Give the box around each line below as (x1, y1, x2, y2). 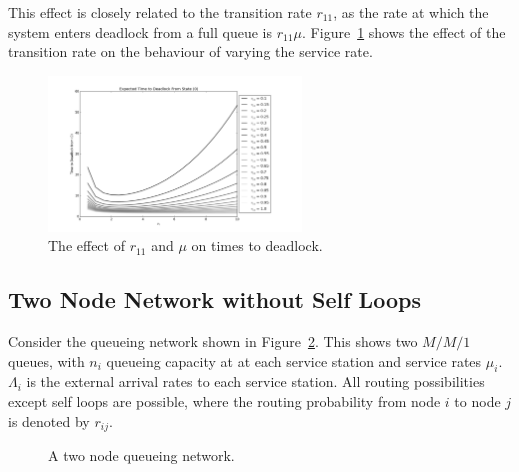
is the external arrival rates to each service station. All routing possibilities (26, 371, 485, 392)
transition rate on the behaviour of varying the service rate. (8, 41, 373, 62)
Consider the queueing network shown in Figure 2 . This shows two (8, 330, 418, 351)
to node (454, 390, 501, 411)
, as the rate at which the (333, 2, 489, 22)
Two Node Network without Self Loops (8, 284, 421, 315)
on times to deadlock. (191, 235, 323, 256)
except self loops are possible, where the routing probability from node (8, 390, 441, 411)
